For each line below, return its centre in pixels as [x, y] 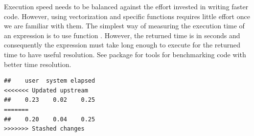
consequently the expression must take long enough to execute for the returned [122, 45]
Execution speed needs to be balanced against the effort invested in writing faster [126, 6]
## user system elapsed [50, 81]
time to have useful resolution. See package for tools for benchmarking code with [125, 54]
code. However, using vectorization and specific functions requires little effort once [127, 16]
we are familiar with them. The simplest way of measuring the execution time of [124, 26]
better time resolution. [38, 64]
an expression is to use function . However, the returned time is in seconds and [122, 35]
